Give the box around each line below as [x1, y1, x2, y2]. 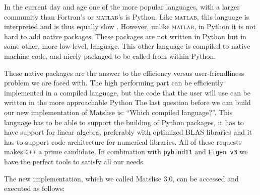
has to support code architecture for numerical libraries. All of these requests [4, 136, 242, 147]
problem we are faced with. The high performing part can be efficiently [4, 77, 224, 88]
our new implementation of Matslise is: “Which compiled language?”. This [4, 107, 233, 117]
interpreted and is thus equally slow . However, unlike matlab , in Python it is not [4, 21, 256, 32]
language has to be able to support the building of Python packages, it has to [4, 117, 244, 127]
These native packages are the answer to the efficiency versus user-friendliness [4, 67, 244, 78]
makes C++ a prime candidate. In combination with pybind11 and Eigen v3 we [4, 146, 248, 157]
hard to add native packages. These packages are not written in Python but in [4, 31, 246, 41]
